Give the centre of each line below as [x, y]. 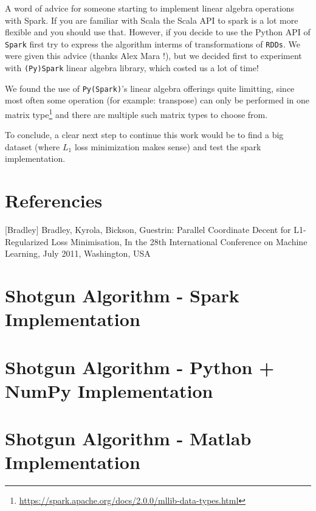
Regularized [27, 241]
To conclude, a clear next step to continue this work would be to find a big [144, 135]
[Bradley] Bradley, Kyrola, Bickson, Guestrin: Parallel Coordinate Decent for [148, 230]
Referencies [54, 200]
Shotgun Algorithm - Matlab [128, 438]
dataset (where [33, 146]
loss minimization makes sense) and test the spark [168, 146]
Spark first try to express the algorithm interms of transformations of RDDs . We [153, 43]
